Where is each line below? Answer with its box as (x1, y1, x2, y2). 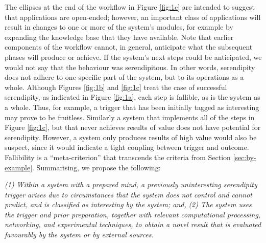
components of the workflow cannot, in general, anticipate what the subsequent (5, 41, 253, 52)
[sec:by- (233, 151, 256, 162)
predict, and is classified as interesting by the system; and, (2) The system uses (5, 199, 252, 210)
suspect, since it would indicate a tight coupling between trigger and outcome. (5, 142, 249, 152)
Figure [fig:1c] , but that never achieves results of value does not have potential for (5, 122, 261, 132)
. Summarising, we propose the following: (32, 162, 161, 172)
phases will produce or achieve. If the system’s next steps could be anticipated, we (5, 51, 262, 62)
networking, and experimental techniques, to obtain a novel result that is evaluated (5, 219, 261, 230)
